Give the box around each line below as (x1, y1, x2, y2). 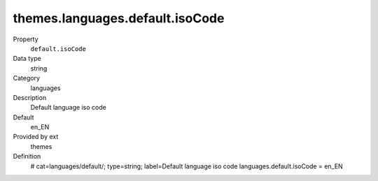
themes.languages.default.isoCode (13, 10, 225, 26)
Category (13, 74, 41, 82)
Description (13, 93, 47, 101)
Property (13, 35, 38, 43)
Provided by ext (13, 133, 59, 141)
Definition (13, 152, 41, 161)
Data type (13, 55, 41, 63)
